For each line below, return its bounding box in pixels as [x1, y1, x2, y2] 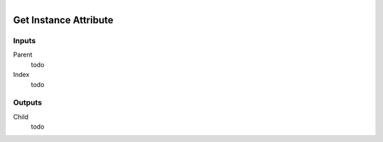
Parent [13, 50, 33, 59]
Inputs [13, 35, 36, 45]
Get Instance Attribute [13, 14, 113, 26]
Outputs [13, 97, 43, 107]
